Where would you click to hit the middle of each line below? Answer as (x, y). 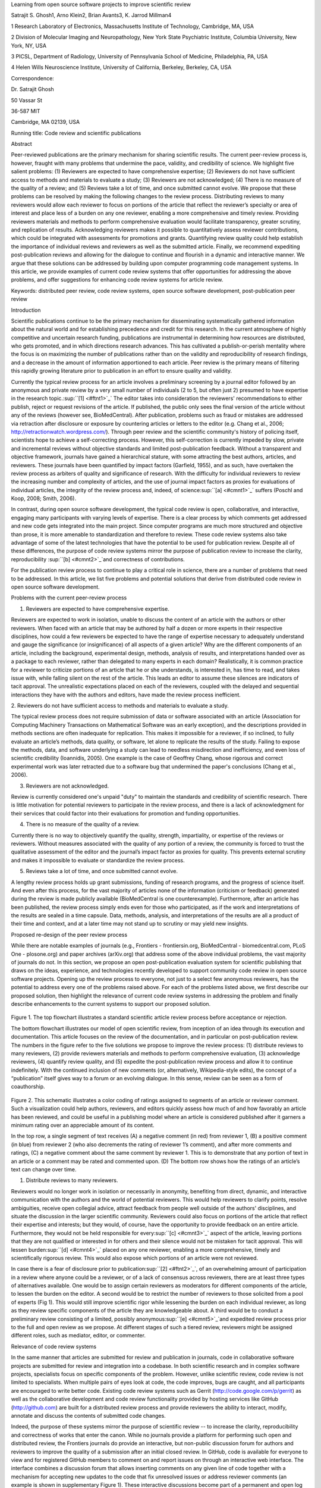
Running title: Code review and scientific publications (76, 133)
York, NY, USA (29, 45)
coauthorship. (28, 1087)
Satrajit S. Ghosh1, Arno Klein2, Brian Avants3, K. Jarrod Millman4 (91, 15)
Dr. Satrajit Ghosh (33, 89)
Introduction (26, 310)
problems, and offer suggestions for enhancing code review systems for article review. (117, 280)
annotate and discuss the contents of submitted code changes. (88, 1415)
